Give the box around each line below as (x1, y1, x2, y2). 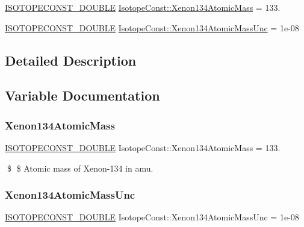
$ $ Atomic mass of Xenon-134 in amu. (7, 161, 154, 174)
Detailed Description (5, 51, 137, 69)
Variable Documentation (5, 86, 160, 105)
